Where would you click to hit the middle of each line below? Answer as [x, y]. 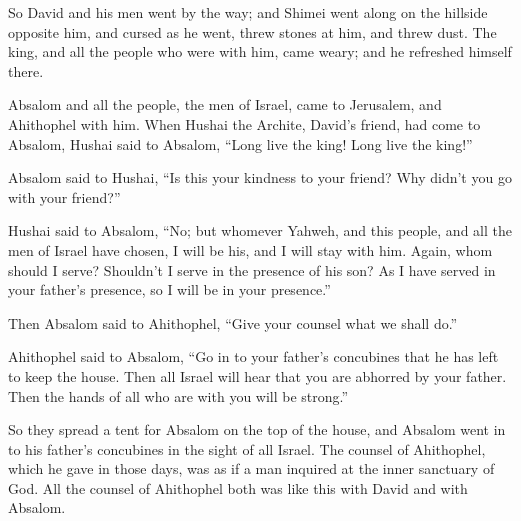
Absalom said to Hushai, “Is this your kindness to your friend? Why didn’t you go [260, 177]
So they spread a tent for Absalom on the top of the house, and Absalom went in [257, 429]
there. [26, 70]
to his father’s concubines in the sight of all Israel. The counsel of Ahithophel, [247, 448]
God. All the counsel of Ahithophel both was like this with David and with [238, 487]
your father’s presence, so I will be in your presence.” [169, 289]
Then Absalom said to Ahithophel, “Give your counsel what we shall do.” [233, 322]
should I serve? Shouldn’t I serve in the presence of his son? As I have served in [252, 269]
